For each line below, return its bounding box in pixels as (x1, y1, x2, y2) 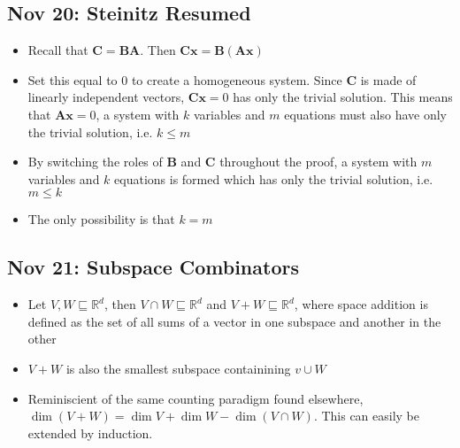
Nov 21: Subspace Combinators (7, 253, 299, 281)
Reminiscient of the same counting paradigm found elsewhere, (27, 389, 364, 407)
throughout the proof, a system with (219, 152, 418, 171)
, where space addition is (294, 295, 428, 313)
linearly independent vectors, (27, 88, 185, 106)
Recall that (27, 41, 88, 59)
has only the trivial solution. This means (233, 88, 453, 106)
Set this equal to (27, 70, 118, 89)
